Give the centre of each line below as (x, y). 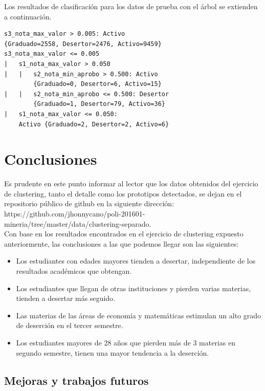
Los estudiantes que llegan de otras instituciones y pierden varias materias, (134, 288)
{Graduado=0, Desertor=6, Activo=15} (97, 84)
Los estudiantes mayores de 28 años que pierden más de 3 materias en (126, 342)
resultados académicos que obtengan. (74, 271)
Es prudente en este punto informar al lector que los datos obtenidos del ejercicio (131, 183)
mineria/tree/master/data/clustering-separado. (78, 223)
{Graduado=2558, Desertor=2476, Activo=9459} (83, 44)
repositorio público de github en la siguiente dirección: (89, 203)
